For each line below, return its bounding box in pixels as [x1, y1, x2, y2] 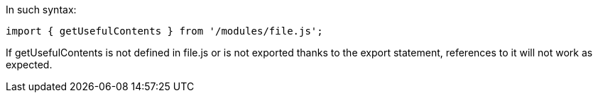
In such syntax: [6, 4, 77, 16]
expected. [6, 59, 53, 71]
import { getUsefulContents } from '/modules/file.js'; [6, 25, 323, 37]
